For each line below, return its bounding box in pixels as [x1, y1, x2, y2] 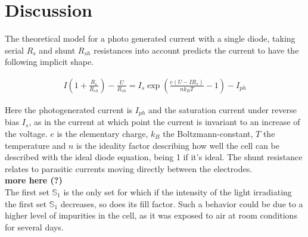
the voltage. [5, 127, 48, 139]
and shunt [39, 43, 76, 56]
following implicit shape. [5, 55, 94, 68]
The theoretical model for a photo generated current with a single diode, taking [5, 32, 295, 45]
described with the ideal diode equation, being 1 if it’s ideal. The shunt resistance [5, 151, 303, 163]
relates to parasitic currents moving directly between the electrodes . [5, 162, 253, 174]
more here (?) [5, 174, 63, 186]
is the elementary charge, [57, 127, 148, 139]
